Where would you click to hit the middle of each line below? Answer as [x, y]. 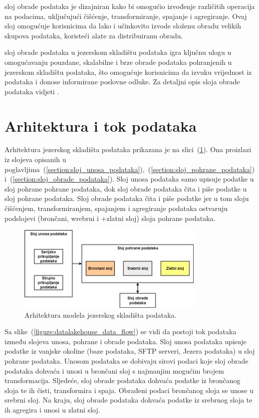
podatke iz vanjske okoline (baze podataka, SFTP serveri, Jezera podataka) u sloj [130, 351]
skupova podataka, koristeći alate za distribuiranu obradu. [94, 35]
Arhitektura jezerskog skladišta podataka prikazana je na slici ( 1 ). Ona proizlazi [128, 149]
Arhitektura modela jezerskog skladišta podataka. [101, 314]
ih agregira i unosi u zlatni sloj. [52, 409]
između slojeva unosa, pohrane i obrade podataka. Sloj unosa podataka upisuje [126, 341]
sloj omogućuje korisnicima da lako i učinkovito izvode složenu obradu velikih [123, 26]
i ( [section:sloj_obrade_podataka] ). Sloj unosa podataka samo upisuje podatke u [129, 179]
